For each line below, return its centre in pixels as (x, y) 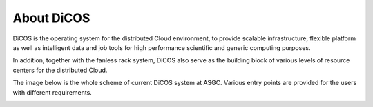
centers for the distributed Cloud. (60, 70)
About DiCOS (51, 18)
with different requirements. (52, 92)
